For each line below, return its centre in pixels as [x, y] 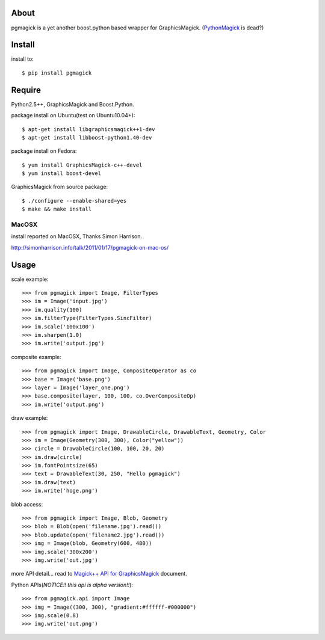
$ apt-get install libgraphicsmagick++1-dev [89, 129]
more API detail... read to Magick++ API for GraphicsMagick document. [99, 574]
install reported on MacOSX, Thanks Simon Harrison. [77, 236]
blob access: [27, 504]
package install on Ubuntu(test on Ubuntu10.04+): [73, 115]
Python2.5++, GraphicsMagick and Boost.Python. [73, 104]
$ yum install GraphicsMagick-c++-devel [82, 165]
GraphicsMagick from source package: [60, 187]
